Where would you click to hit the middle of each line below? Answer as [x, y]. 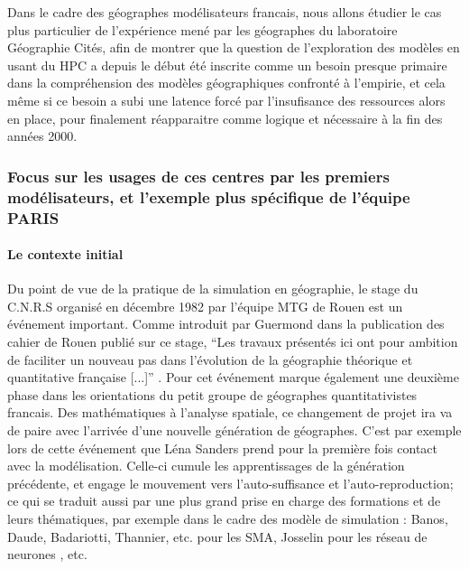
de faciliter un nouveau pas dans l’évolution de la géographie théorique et [210, 359]
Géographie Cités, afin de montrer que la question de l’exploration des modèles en [234, 47]
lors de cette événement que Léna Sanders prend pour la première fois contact [223, 448]
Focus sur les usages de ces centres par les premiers [198, 176]
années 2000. [42, 136]
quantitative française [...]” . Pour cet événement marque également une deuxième [233, 377]
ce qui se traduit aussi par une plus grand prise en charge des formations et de [224, 501]
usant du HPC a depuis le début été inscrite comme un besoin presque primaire [227, 65]
